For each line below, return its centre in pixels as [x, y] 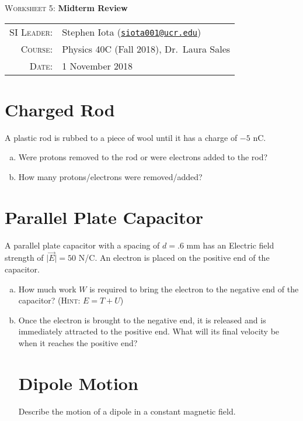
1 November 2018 [97, 65]
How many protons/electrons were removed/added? [110, 176]
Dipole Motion [78, 383]
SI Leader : [31, 32]
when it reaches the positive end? [78, 343]
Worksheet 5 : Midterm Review [66, 8]
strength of [24, 258]
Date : [41, 65]
